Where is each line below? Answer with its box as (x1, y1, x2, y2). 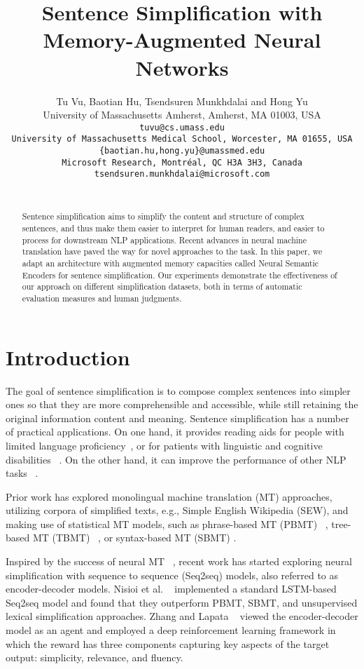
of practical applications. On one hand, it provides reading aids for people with (6, 424, 344, 439)
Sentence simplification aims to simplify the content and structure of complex (22, 210, 304, 222)
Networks (135, 53, 229, 81)
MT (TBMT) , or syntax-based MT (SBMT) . (32, 530, 237, 545)
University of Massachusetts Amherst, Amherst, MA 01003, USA (43, 107, 321, 122)
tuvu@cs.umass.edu (139, 122, 225, 133)
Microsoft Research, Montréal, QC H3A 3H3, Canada (62, 157, 302, 168)
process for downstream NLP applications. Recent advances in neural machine (22, 234, 307, 245)
